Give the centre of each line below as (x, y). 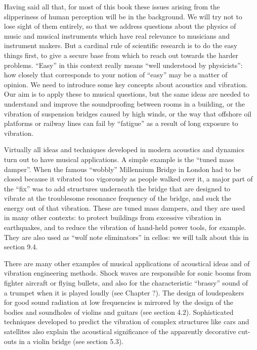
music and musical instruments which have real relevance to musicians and (117, 35)
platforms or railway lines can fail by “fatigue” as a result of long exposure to (121, 123)
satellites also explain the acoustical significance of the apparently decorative (120, 331)
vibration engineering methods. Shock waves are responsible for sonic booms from (128, 273)
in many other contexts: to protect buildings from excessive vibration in (113, 217)
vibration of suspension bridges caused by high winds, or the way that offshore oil (128, 113)
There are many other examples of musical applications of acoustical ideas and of (127, 263)
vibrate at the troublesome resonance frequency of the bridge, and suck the (118, 198)
